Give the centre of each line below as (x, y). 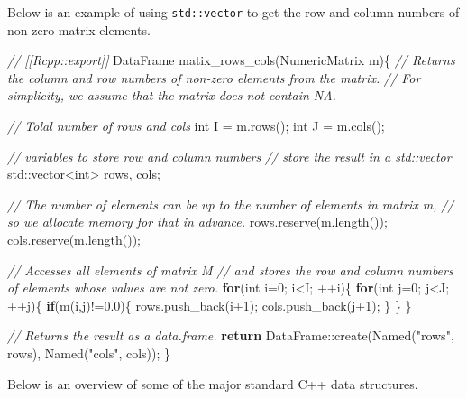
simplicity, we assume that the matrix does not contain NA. (172, 95)
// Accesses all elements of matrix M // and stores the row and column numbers (230, 269)
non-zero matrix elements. (79, 29)
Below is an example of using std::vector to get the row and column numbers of (233, 12)
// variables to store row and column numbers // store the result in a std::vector (229, 156)
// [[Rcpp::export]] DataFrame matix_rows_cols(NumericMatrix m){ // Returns (231, 60)
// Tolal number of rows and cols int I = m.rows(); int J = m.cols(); (196, 126)
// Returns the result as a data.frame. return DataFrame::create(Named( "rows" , (231, 335)
